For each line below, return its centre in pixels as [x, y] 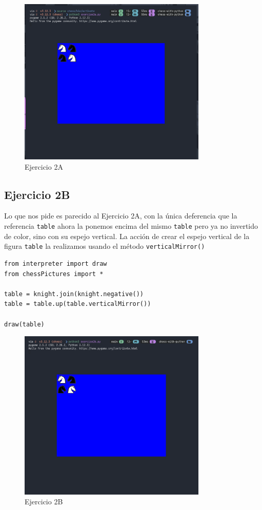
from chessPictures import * [54, 274]
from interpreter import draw [56, 263]
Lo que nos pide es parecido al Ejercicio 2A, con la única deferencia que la [121, 216]
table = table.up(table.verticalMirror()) [78, 304]
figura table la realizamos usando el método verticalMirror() [105, 246]
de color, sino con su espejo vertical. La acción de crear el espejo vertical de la [127, 236]
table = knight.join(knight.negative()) [74, 294]
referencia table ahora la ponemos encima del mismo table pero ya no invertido [131, 226]
